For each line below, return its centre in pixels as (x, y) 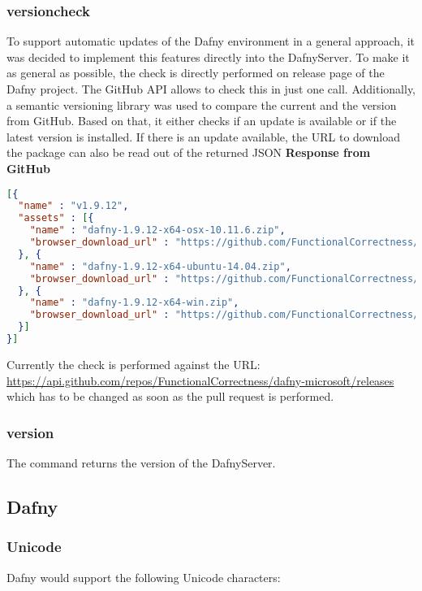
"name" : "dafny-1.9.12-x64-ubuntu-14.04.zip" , (160, 266)
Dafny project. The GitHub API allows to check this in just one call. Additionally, (211, 89)
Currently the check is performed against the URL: (133, 364)
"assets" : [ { (56, 218)
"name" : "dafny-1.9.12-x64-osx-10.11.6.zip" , (157, 230)
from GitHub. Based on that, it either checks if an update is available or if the (202, 121)
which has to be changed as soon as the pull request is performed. (170, 396)
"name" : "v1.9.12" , (73, 206)
